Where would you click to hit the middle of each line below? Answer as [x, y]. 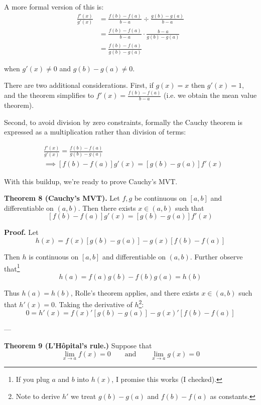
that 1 [12, 267]
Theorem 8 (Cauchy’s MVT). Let [62, 198]
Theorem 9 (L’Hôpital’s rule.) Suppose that [78, 346]
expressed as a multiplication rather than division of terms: [95, 132]
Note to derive [38, 396]
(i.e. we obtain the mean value [210, 95]
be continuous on [160, 198]
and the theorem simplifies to [49, 95]
